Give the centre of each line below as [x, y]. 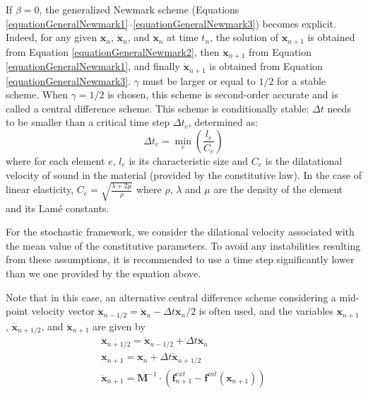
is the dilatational [304, 160]
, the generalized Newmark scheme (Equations [139, 9]
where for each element [55, 160]
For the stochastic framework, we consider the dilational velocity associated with [180, 232]
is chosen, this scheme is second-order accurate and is [223, 94]
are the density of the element [278, 189]
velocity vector [63, 311]
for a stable [302, 80]
